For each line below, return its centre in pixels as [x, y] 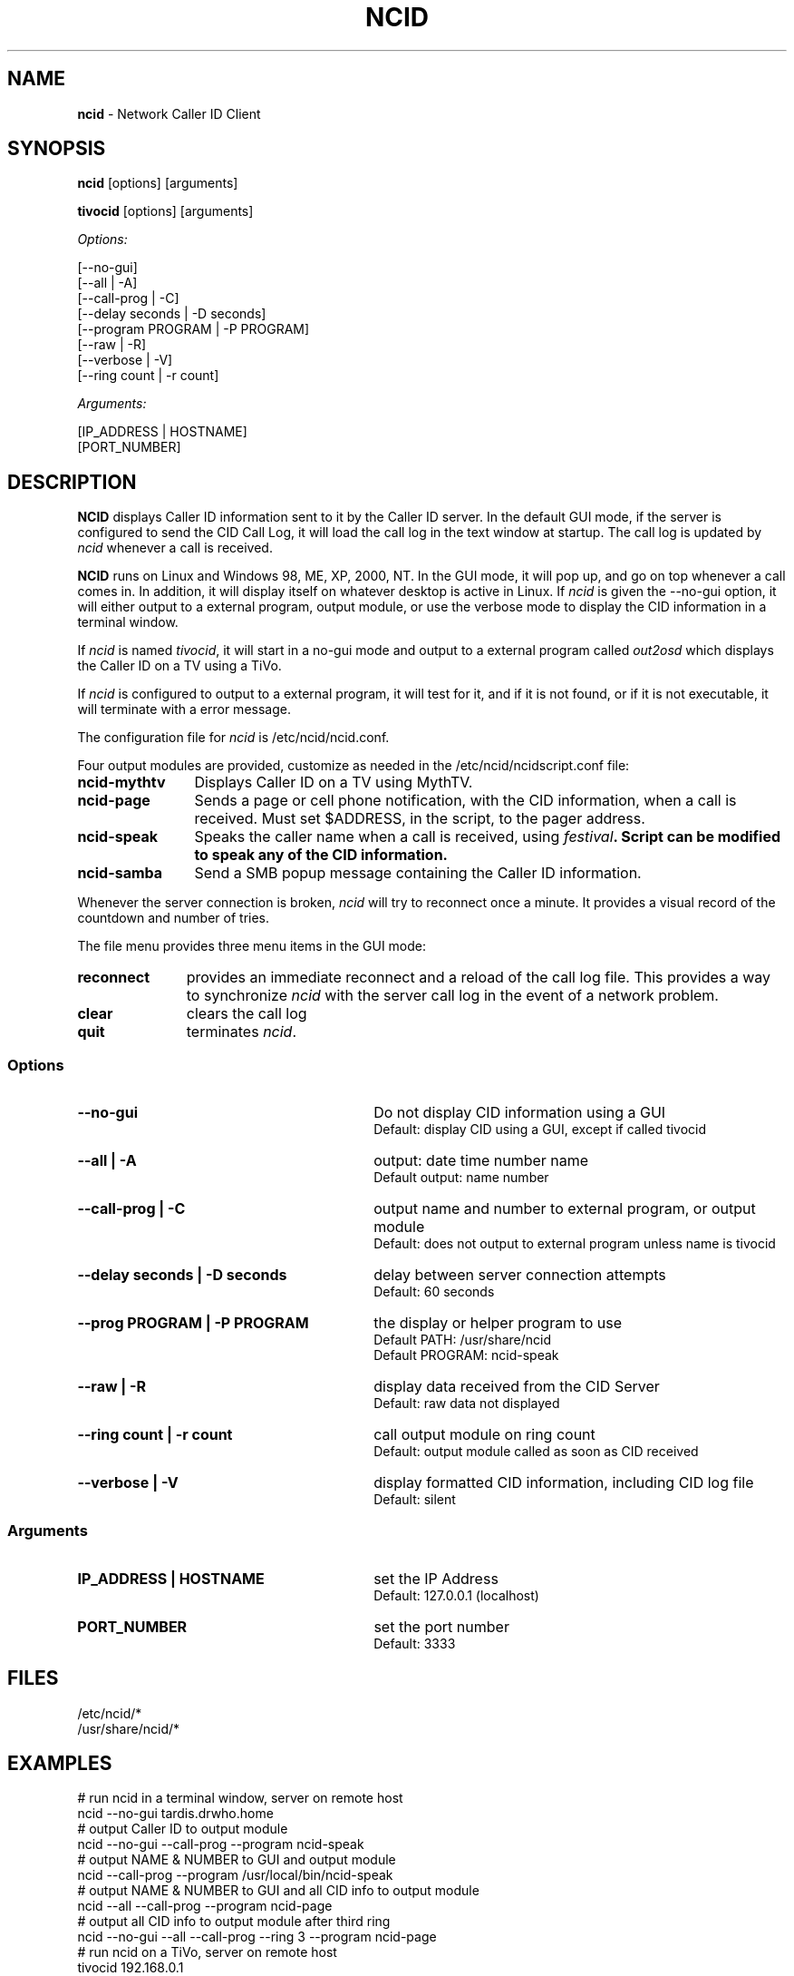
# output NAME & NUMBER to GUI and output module [237, 1860]
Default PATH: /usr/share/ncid [463, 1340]
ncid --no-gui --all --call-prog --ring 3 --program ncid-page [257, 1937]
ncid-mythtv [121, 783]
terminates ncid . [242, 1032]
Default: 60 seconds [434, 1292]
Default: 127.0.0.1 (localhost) [456, 1595]
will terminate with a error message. [184, 709]
